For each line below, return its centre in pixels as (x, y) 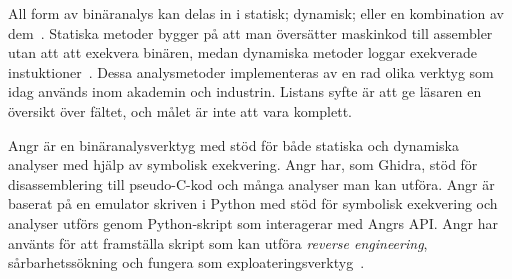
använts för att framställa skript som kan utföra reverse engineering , (218, 242)
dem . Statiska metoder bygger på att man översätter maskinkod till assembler (250, 32)
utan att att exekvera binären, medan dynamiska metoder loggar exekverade (242, 52)
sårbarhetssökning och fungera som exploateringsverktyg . (186, 262)
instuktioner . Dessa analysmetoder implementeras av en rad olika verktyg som (251, 71)
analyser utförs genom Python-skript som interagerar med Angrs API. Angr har (253, 222)
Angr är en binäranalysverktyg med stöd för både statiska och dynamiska (233, 144)
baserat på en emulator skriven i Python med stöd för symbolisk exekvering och (253, 203)
